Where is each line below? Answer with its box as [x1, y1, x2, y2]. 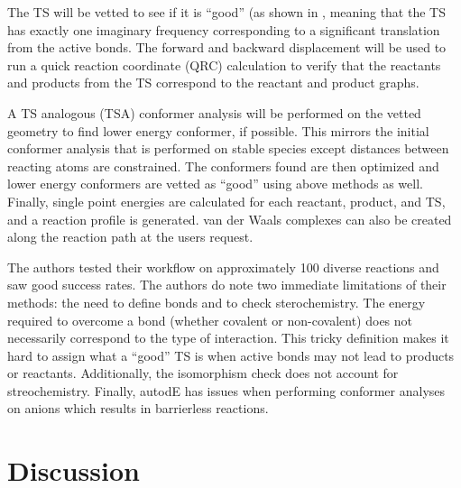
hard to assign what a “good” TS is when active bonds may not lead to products [7, 345, 455, 364]
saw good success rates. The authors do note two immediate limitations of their [7, 275, 447, 294]
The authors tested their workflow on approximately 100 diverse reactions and [7, 257, 439, 276]
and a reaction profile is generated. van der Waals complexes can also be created [7, 209, 452, 228]
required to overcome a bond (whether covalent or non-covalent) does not [7, 310, 413, 329]
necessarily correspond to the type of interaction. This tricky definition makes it [7, 328, 449, 347]
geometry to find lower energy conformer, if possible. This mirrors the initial [7, 121, 429, 140]
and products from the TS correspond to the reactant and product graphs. [7, 73, 420, 92]
